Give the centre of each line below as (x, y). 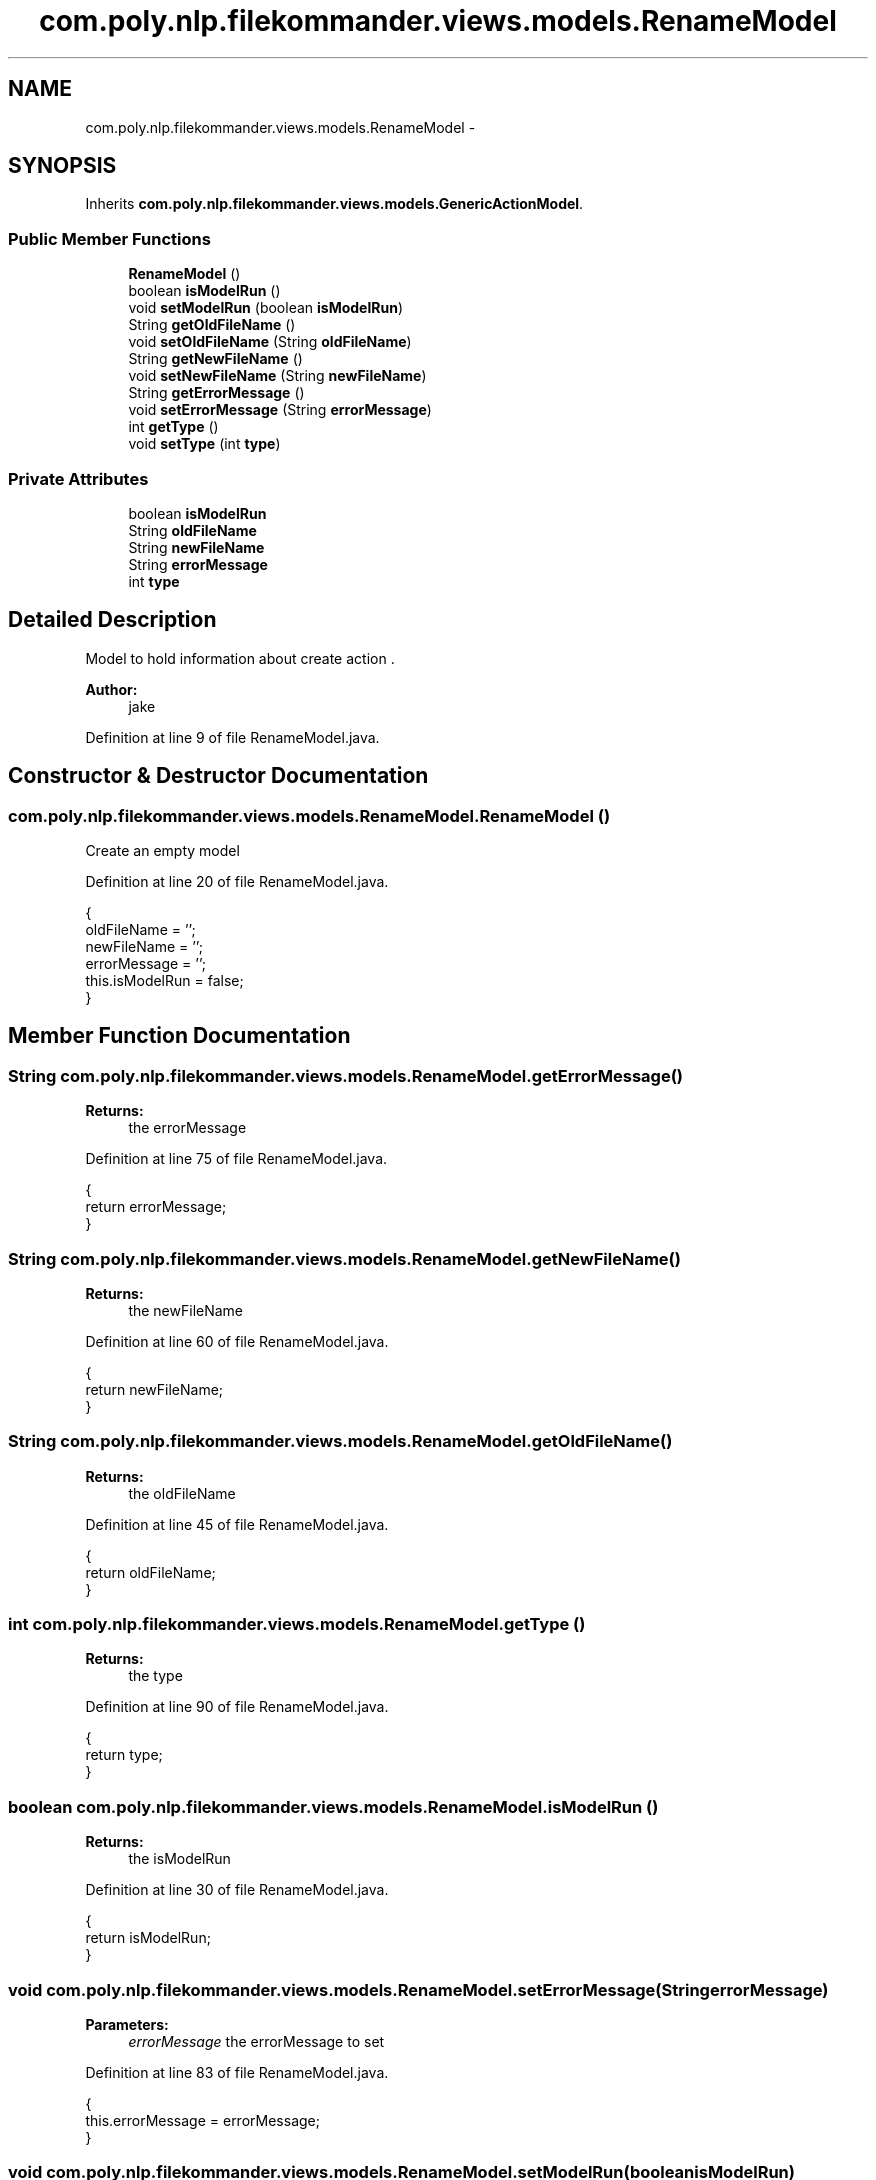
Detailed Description (112, 620)
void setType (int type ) (204, 444)
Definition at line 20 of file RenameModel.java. (237, 881)
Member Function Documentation (179, 1036)
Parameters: (127, 2024)
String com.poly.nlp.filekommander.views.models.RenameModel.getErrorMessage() (345, 1075)
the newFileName (186, 1310)
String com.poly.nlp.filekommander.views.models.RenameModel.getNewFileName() (344, 1258)
